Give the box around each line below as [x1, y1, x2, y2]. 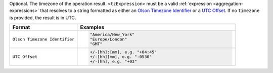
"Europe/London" [89, 36, 127, 42]
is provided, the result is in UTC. [9, 14, 76, 20]
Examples [80, 24, 105, 31]
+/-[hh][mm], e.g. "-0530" [89, 54, 152, 59]
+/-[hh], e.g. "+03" [89, 58, 138, 64]
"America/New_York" [89, 32, 135, 37]
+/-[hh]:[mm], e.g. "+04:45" [89, 49, 157, 54]
